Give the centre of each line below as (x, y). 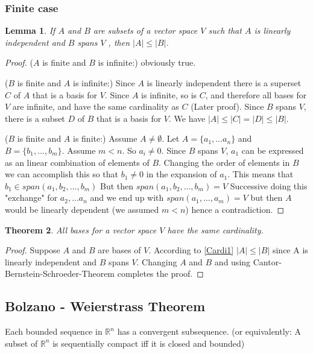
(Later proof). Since (227, 106)
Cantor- (267, 261)
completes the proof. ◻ (160, 273)
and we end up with (127, 198)
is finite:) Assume (105, 138)
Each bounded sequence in (54, 331)
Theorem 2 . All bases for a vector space (81, 229)
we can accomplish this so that (62, 174)
